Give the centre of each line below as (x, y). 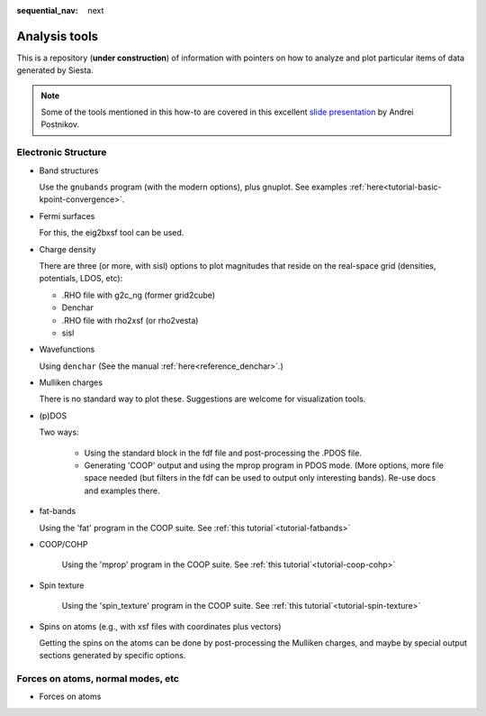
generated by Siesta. (55, 70)
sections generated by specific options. (112, 656)
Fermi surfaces (67, 216)
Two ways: (59, 432)
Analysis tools (58, 36)
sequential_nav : (47, 10)
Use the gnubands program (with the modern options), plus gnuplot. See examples (193, 187)
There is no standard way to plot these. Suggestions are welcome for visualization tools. (202, 399)
